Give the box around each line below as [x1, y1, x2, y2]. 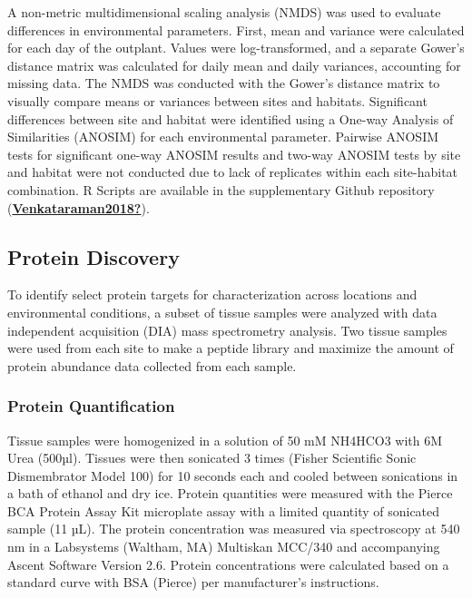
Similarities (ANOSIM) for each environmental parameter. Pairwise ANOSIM [7, 127, 439, 146]
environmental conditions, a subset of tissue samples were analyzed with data [7, 302, 438, 321]
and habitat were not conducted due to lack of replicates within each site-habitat [7, 162, 458, 181]
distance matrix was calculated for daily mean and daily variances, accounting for [7, 55, 461, 74]
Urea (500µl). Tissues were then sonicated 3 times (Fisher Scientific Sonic [7, 448, 417, 467]
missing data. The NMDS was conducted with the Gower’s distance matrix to [7, 74, 440, 93]
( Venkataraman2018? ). [7, 198, 150, 217]
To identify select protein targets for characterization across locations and [7, 285, 418, 304]
